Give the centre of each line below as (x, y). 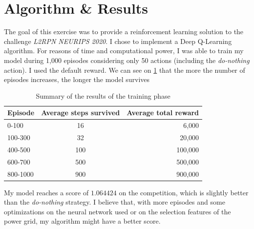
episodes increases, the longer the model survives (77, 79)
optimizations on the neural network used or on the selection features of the (117, 211)
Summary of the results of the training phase (103, 95)
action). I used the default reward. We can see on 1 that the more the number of (125, 70)
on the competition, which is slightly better (184, 192)
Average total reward (163, 113)
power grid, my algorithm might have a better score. (82, 221)
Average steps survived (81, 113)
